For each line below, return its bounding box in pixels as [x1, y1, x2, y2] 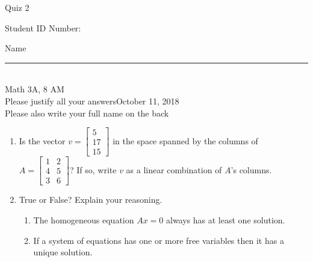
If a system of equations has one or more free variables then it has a [33, 234, 284, 246]
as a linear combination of [126, 163, 222, 176]
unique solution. [33, 246, 93, 258]
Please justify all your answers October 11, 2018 [5, 94, 179, 107]
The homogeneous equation [33, 213, 134, 226]
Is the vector [19, 134, 66, 147]
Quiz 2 [5, 1, 29, 13]
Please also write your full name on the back [5, 106, 169, 119]
